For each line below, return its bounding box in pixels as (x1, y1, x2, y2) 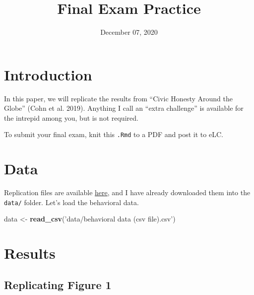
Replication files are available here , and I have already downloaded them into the (4, 187, 251, 198)
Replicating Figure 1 (4, 277, 112, 292)
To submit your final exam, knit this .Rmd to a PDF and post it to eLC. (4, 129, 223, 140)
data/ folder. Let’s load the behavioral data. (4, 197, 139, 207)
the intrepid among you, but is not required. (4, 112, 138, 123)
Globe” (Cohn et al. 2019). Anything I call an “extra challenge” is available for (4, 103, 244, 113)
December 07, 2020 (100, 27, 158, 37)
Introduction (4, 64, 92, 84)
